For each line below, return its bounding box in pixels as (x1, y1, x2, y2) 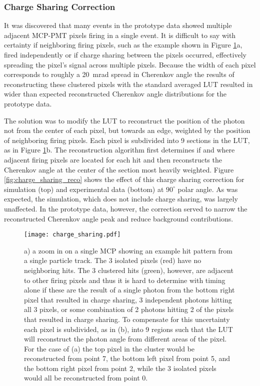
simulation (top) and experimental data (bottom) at (4, 183, 164, 194)
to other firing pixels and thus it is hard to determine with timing (24, 274, 225, 285)
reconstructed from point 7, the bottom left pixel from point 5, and (24, 353, 230, 363)
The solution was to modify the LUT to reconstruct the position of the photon (4, 115, 245, 125)
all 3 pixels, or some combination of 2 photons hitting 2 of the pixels (24, 304, 234, 314)
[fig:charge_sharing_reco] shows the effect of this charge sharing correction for (4, 174, 244, 184)
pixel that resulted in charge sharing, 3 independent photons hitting (24, 294, 232, 304)
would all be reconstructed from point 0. (24, 372, 148, 383)
